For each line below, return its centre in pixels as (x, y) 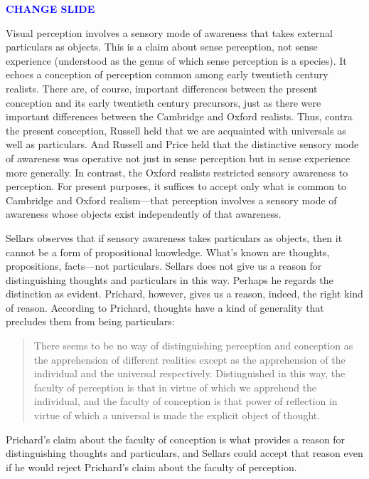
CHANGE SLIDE (50, 9)
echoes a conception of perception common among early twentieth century (167, 74)
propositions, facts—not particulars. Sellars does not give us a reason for (164, 266)
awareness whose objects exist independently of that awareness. (144, 214)
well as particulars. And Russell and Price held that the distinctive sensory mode (182, 144)
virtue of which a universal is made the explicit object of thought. (177, 415)
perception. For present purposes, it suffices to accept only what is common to (176, 186)
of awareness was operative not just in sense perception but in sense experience (178, 158)
